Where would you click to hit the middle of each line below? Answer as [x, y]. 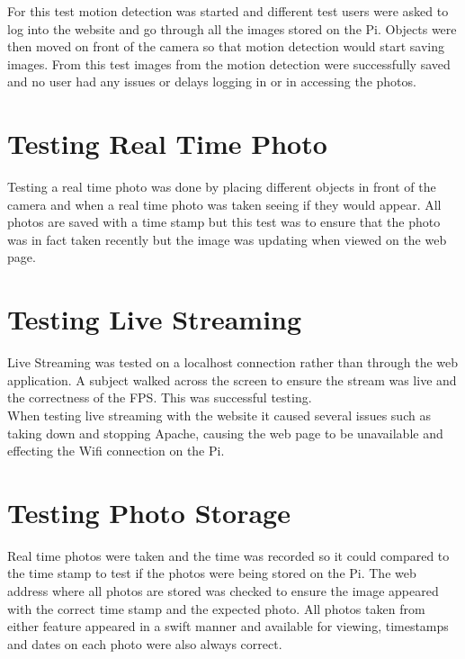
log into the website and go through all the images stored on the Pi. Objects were [232, 28]
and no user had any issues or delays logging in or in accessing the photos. [212, 81]
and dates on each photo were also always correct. [145, 643]
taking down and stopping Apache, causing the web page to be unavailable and [225, 433]
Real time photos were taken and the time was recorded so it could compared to [228, 555]
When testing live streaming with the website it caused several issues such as [219, 415]
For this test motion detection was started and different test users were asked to [228, 11]
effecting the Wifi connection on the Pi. [116, 451]
